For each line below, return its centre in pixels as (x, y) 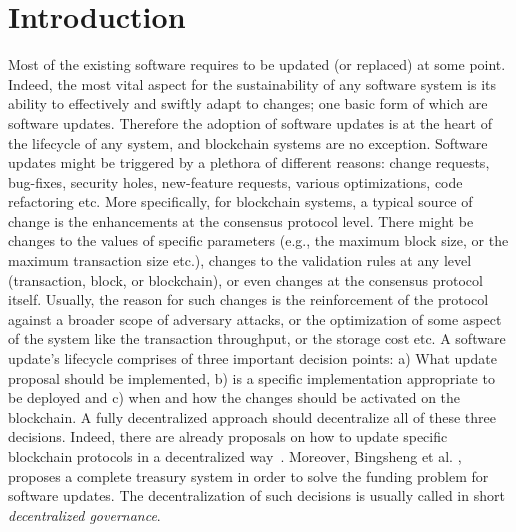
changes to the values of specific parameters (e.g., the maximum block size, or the (258, 240)
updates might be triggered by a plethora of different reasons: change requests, (249, 162)
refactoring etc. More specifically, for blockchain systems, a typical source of (240, 201)
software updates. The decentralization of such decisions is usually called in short (256, 495)
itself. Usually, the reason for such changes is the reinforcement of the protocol (248, 299)
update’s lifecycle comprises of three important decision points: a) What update (252, 358)
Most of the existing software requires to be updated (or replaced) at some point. (257, 64)
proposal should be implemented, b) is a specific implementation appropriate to (251, 377)
